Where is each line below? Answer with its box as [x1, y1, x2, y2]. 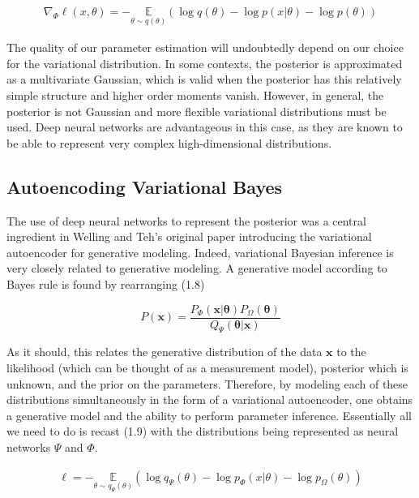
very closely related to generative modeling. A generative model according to [6, 260, 387, 277]
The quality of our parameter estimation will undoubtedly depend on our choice [6, 39, 404, 56]
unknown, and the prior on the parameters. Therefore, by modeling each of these [6, 375, 408, 392]
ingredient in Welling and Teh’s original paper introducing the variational [6, 228, 372, 245]
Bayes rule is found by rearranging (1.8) [6, 275, 205, 292]
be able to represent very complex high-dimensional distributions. [6, 134, 332, 151]
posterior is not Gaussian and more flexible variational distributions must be [6, 102, 387, 119]
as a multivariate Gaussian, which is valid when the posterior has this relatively [6, 71, 402, 88]
